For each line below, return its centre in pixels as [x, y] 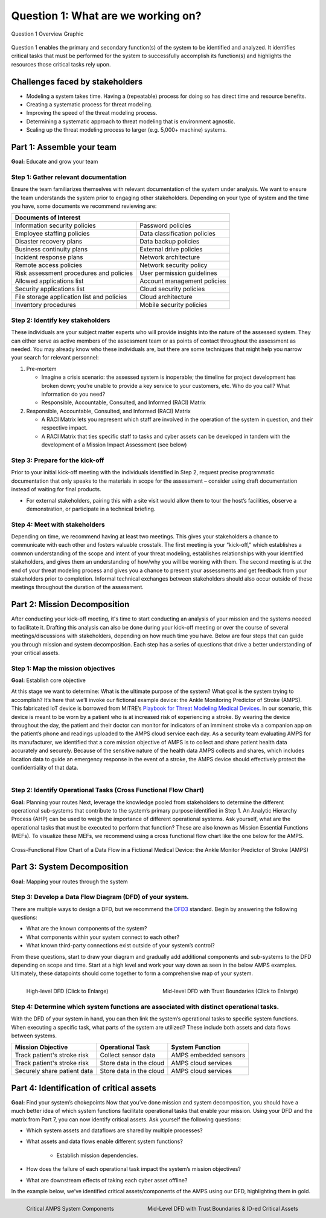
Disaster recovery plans [49, 242]
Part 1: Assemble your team [64, 147]
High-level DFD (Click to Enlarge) [67, 991]
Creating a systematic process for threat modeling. [90, 105]
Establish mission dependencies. [97, 1155]
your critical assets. [36, 652]
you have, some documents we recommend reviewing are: [84, 206]
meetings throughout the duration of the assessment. [78, 587]
